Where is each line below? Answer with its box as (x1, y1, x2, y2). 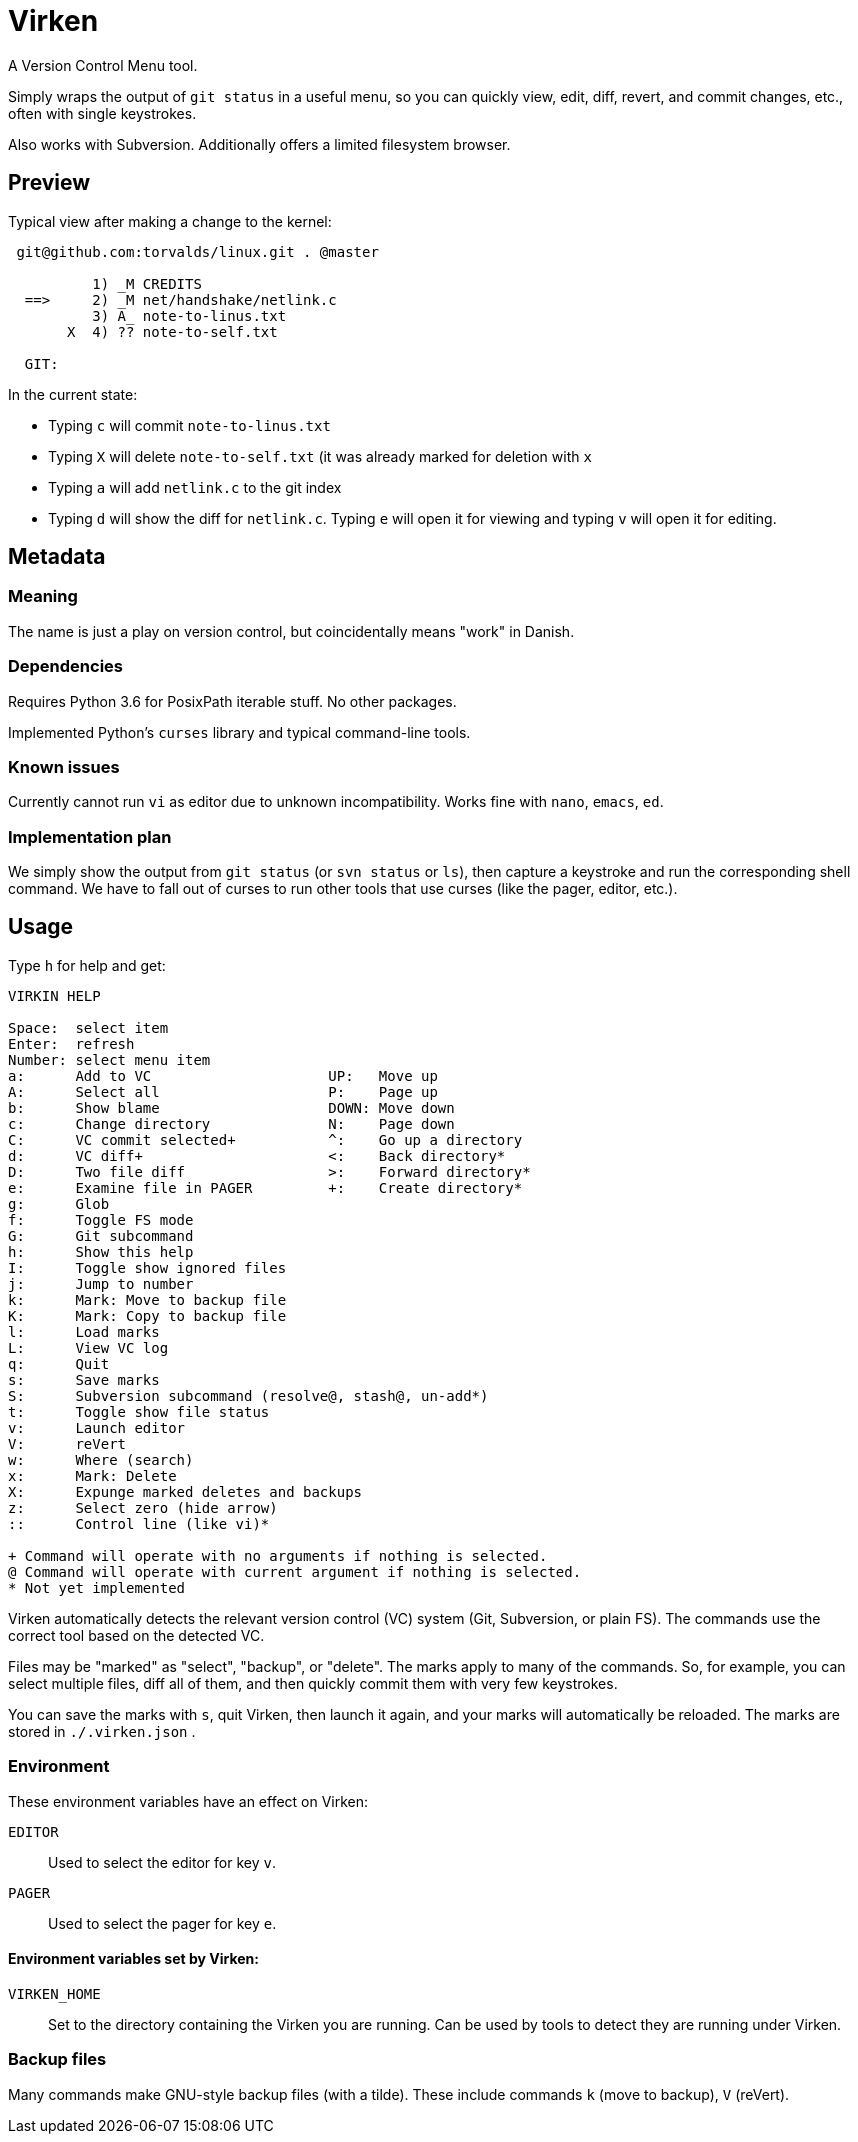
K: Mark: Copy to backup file (8, 1307, 287, 1324)
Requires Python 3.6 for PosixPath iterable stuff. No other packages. (8, 692, 457, 710)
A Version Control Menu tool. (8, 56, 198, 74)
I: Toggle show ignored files (8, 1259, 287, 1276)
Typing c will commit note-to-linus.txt (48, 416, 331, 434)
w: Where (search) (8, 1451, 194, 1468)
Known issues (8, 756, 120, 777)
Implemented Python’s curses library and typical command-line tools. (8, 723, 471, 741)
